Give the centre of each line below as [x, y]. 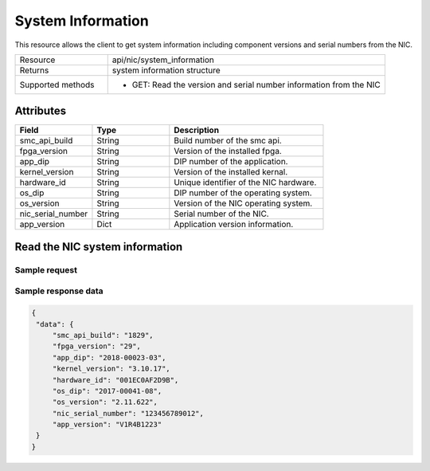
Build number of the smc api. [228, 141]
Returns [34, 70]
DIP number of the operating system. [243, 193]
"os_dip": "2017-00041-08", [107, 391]
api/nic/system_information [163, 60]
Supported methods [57, 84]
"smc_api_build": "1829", [103, 335]
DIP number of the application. [231, 162]
